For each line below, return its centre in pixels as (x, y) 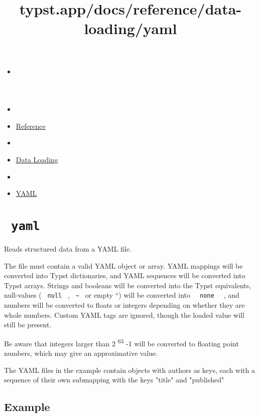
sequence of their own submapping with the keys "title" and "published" (114, 380)
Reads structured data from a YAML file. (68, 248)
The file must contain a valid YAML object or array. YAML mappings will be (123, 265)
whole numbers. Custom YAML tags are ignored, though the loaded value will (124, 315)
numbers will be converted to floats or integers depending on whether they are (124, 305)
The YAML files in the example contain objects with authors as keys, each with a (129, 370)
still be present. (28, 325)
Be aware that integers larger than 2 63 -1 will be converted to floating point (121, 342)
